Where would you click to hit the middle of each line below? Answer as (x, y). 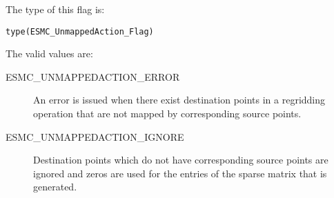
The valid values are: (49, 53)
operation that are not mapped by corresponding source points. (167, 113)
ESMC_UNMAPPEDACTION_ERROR (93, 76)
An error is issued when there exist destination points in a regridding (179, 100)
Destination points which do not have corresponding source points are (181, 160)
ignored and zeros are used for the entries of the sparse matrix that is (180, 173)
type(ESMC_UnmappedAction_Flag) (80, 31)
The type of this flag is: (55, 9)
